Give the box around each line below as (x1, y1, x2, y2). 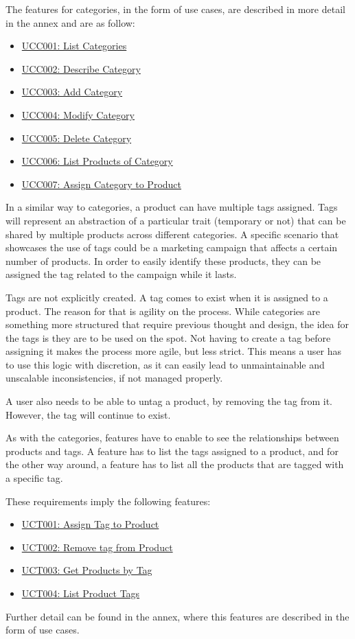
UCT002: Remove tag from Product (21, 539, 173, 554)
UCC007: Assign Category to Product (21, 176, 181, 191)
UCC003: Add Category (21, 84, 123, 99)
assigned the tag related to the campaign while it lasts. (5, 267, 237, 281)
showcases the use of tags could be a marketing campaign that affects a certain (5, 240, 338, 255)
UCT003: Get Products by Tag (21, 563, 152, 577)
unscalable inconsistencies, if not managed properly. (5, 371, 223, 385)
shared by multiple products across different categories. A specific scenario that (5, 226, 339, 241)
